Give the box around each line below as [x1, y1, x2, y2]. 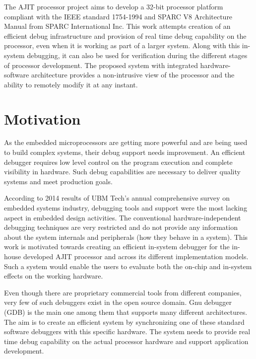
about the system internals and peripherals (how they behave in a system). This [4, 231, 248, 242]
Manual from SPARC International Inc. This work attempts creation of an [4, 21, 231, 31]
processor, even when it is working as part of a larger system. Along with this [4, 40, 240, 51]
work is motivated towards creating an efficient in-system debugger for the [4, 241, 230, 252]
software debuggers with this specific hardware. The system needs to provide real [4, 326, 251, 337]
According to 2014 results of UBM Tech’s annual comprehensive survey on [4, 193, 230, 203]
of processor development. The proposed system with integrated [4, 60, 198, 70]
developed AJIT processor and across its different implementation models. [23, 251, 249, 261]
